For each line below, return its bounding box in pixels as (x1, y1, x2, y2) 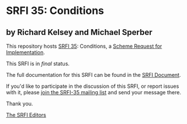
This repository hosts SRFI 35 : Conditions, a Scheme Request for (6, 42, 162, 49)
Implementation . (6, 49, 46, 56)
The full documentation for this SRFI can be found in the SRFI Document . (6, 72, 181, 78)
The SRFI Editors (6, 112, 47, 118)
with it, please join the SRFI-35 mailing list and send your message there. (6, 89, 181, 95)
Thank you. (6, 100, 33, 107)
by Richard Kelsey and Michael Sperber (6, 27, 153, 37)
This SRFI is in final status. (6, 60, 70, 67)
